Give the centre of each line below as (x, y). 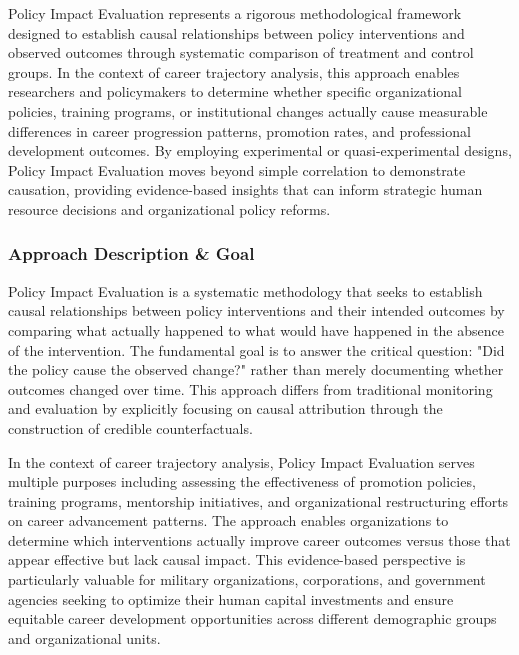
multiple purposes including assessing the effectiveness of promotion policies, (242, 481)
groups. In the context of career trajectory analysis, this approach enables (234, 71)
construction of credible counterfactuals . (130, 427)
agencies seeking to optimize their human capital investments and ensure (231, 598)
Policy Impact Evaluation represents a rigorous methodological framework (235, 13)
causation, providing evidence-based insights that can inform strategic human (245, 189)
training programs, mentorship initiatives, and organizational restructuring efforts (258, 500)
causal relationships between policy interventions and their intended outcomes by (256, 310)
